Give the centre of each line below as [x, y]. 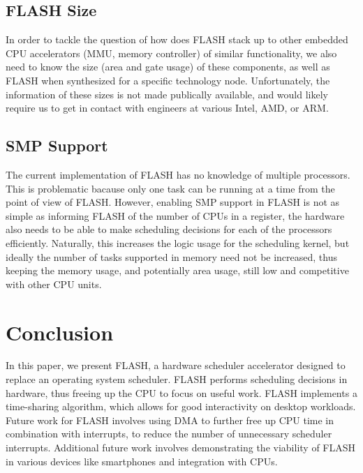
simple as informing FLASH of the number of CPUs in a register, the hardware [175, 215]
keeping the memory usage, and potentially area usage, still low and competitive [177, 270]
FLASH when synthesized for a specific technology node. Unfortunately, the [168, 80]
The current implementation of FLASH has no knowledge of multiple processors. [178, 174]
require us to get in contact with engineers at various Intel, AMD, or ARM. [167, 108]
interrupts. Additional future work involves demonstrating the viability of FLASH [181, 447]
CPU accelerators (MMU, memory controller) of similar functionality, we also [171, 53]
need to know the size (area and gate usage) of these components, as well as [168, 67]
